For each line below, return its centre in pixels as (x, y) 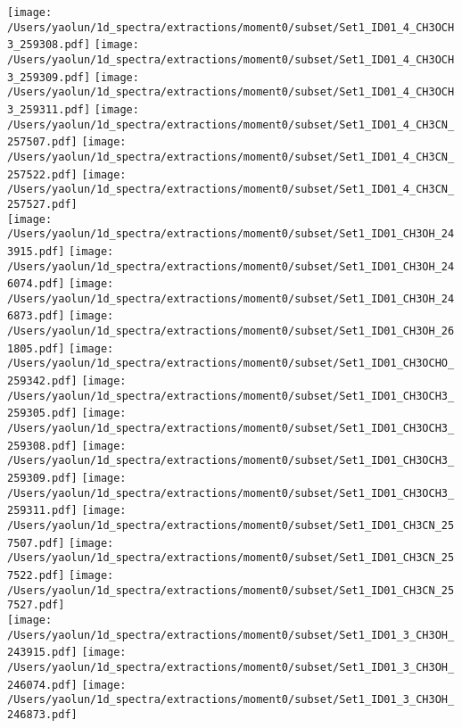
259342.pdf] (42, 381)
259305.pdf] (42, 414)
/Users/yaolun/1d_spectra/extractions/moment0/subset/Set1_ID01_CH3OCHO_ (231, 364)
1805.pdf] (36, 348)
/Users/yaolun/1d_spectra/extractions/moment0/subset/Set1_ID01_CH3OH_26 (231, 331)
